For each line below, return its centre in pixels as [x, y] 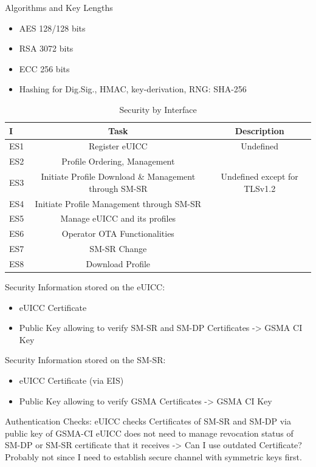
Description [259, 130]
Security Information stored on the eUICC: [85, 287]
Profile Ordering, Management [118, 161]
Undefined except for [259, 176]
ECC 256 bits [44, 68]
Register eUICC [118, 146]
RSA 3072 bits [46, 48]
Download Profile [118, 263]
